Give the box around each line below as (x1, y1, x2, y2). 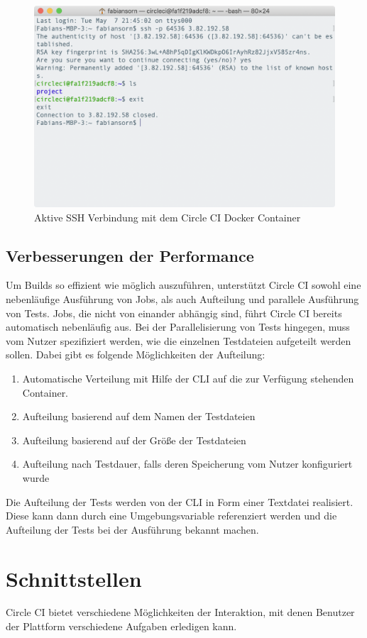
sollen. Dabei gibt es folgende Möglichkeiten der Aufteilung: (6, 347, 265, 362)
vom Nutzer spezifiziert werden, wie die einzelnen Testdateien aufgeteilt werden (6, 333, 351, 348)
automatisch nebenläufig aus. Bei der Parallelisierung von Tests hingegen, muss (6, 319, 350, 334)
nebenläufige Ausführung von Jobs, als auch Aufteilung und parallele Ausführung (6, 292, 359, 307)
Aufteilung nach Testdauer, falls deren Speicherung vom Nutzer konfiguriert (22, 456, 353, 471)
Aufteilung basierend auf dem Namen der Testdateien (22, 409, 256, 424)
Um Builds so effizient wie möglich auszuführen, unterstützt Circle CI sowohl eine (6, 277, 361, 292)
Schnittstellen (6, 563, 142, 593)
